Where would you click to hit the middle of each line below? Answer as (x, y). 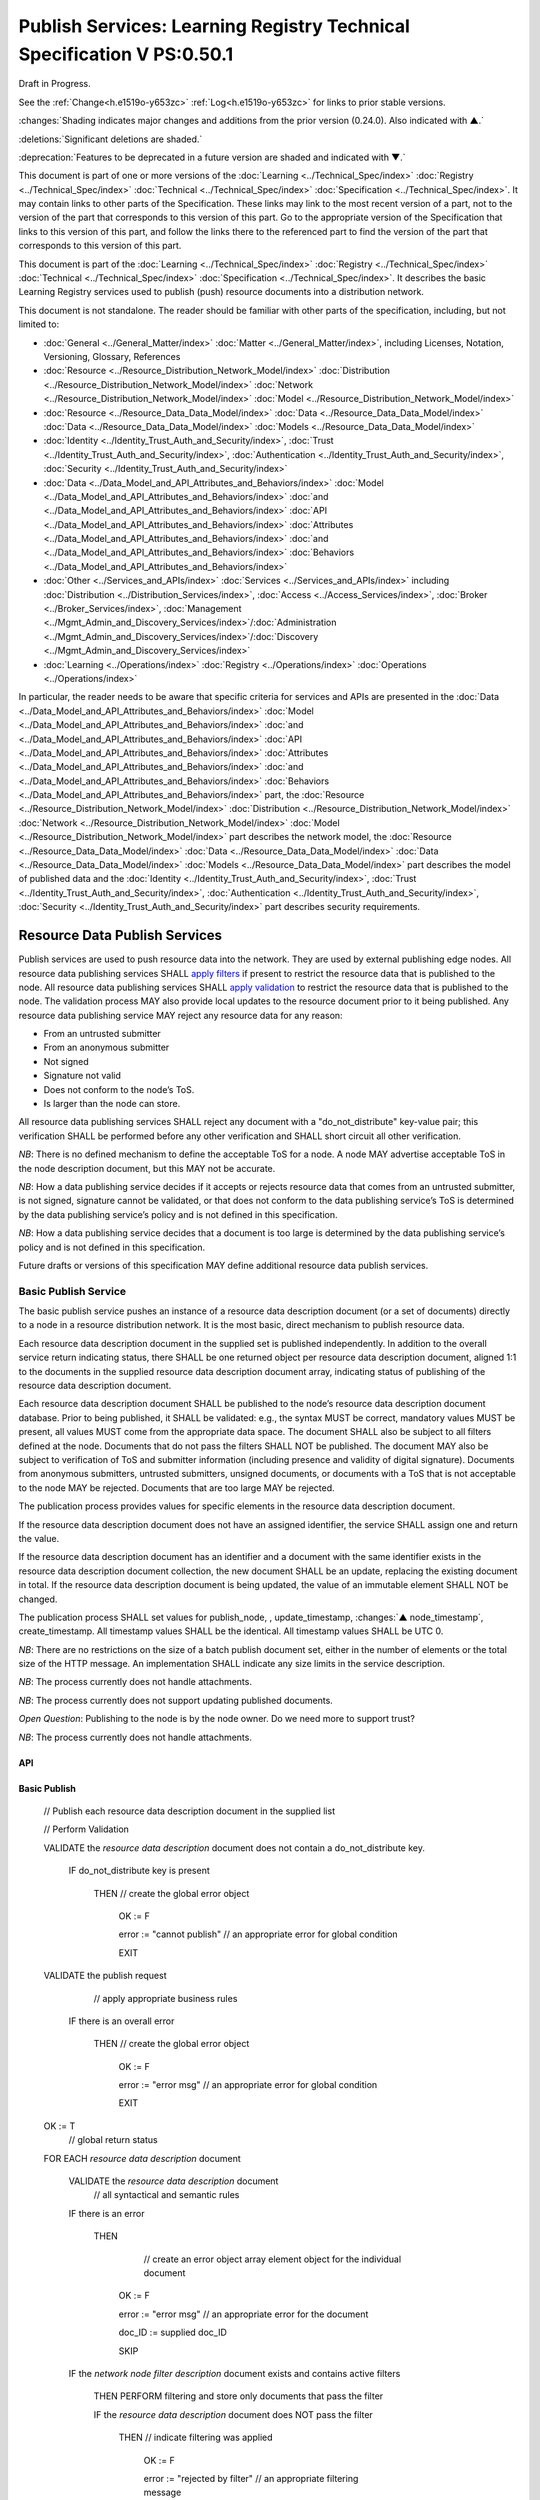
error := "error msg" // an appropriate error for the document (243, 2314)
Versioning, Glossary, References (112, 356)
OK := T (59, 2126)
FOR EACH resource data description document (142, 2158)
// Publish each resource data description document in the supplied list (189, 1811)
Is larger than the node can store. (112, 1104)
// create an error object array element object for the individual (272, 2259)
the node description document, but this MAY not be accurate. (147, 1168)
